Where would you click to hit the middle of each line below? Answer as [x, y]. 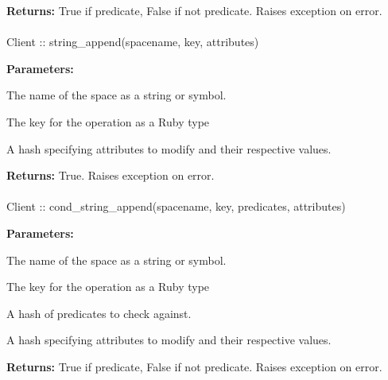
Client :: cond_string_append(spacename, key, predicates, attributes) [176, 206]
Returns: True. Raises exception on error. [111, 175]
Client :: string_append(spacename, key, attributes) [133, 42]
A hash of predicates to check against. [99, 313]
